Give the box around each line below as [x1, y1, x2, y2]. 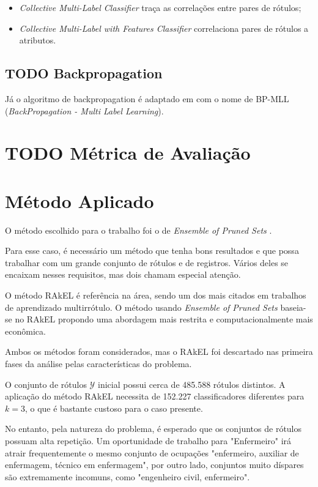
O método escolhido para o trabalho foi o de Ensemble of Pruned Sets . [5, 223, 272, 236]
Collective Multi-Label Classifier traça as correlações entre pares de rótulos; [19, 1, 301, 13]
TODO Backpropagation [5, 64, 163, 83]
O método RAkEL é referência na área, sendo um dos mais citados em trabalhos [5, 289, 306, 302]
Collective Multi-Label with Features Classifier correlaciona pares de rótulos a [19, 21, 309, 34]
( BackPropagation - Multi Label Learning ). [5, 104, 164, 117]
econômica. [5, 324, 46, 337]
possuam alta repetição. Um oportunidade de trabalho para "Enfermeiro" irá [5, 434, 292, 447]
